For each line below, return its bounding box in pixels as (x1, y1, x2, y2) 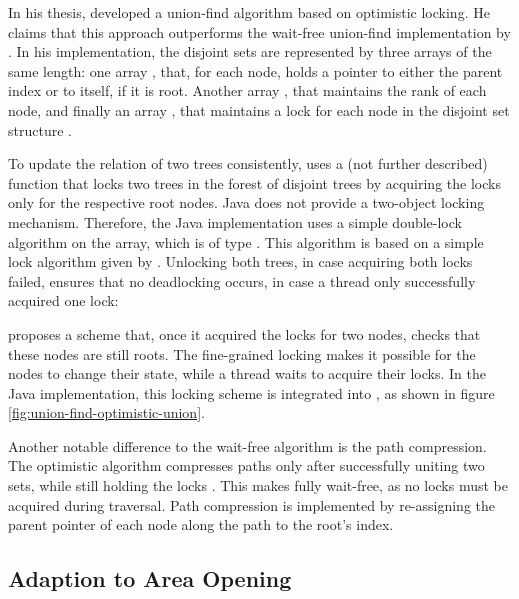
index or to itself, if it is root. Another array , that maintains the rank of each (8, 80, 487, 101)
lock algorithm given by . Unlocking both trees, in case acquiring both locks (8, 251, 473, 272)
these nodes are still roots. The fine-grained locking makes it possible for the (8, 343, 476, 364)
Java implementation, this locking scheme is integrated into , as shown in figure (8, 382, 495, 403)
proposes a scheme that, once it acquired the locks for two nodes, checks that (8, 323, 481, 344)
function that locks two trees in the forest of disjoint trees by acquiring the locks (8, 172, 501, 193)
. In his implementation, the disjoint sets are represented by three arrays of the (8, 41, 492, 62)
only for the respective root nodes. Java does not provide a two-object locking (8, 192, 485, 213)
